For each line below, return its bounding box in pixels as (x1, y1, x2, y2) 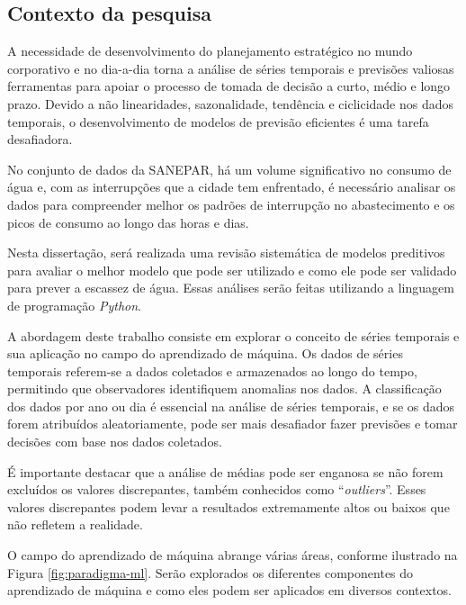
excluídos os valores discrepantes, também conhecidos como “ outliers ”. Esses (7, 480, 426, 499)
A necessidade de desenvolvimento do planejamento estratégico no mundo (7, 41, 413, 60)
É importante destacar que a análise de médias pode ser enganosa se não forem (7, 462, 444, 481)
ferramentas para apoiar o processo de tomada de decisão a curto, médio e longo (7, 77, 451, 95)
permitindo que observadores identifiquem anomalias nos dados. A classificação (7, 379, 442, 398)
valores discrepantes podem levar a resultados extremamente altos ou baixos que (7, 497, 450, 516)
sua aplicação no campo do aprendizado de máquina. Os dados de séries (7, 344, 403, 363)
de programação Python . (7, 295, 141, 314)
